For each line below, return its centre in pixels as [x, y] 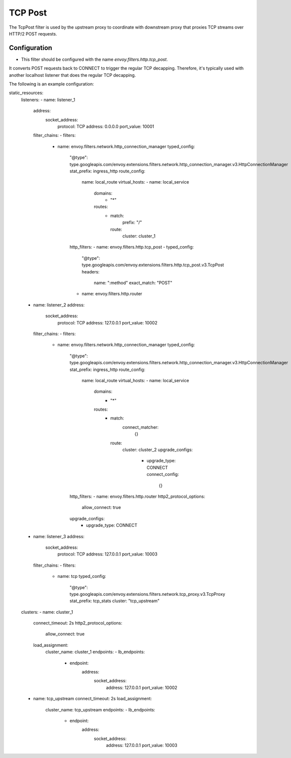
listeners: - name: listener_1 [48, 100]
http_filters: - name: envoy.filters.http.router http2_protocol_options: [137, 496]
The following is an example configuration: [51, 84]
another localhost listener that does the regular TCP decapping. [72, 75]
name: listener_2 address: [59, 305]
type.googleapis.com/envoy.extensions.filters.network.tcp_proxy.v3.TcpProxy [147, 594]
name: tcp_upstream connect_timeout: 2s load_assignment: [93, 699]
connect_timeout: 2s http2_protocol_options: [78, 623]
